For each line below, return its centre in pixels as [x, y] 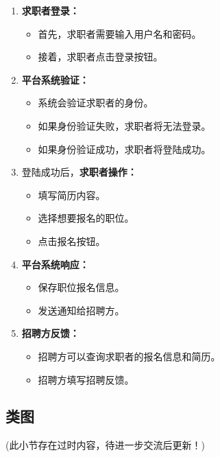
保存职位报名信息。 [81, 287]
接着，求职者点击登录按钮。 [100, 57]
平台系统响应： [55, 264]
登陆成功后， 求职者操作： [79, 172]
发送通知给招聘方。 [81, 310]
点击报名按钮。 [72, 241]
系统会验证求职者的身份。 [96, 103]
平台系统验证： [55, 79]
